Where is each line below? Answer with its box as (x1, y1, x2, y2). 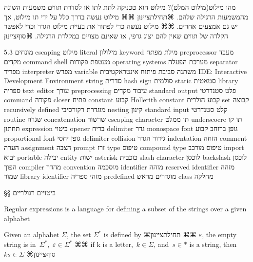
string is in (4, 239, 36, 249)
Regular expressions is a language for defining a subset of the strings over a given (4, 204, 247, 214)
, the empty (202, 229, 237, 240)
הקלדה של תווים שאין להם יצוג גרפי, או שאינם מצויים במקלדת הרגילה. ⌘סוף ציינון (4, 30, 228, 40)
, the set (66, 229, 91, 240)
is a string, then (189, 239, 237, 249)
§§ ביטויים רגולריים (4, 187, 56, 197)
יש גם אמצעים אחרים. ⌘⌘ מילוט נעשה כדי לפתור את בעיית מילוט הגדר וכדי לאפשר (4, 21, 238, 31)
